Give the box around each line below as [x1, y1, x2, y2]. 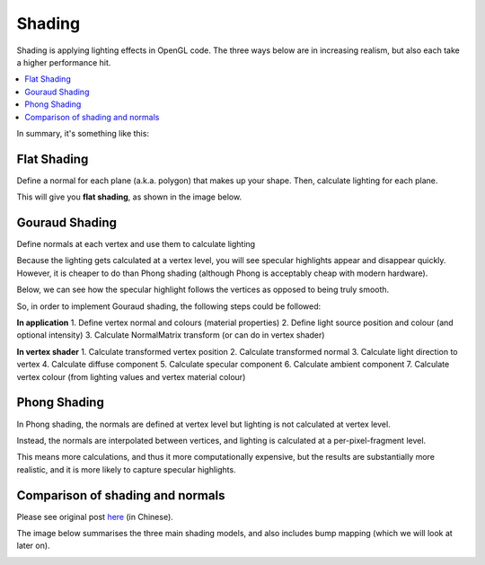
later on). [16, 540, 50, 552]
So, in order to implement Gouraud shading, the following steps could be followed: [16, 301, 322, 312]
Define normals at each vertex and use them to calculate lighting [16, 239, 256, 250]
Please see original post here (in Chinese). [16, 511, 174, 522]
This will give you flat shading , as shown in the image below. [16, 191, 242, 202]
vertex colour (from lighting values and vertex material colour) [16, 371, 246, 382]
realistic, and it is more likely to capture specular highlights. [16, 463, 237, 475]
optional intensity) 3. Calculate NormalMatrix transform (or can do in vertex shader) [16, 330, 325, 340]
